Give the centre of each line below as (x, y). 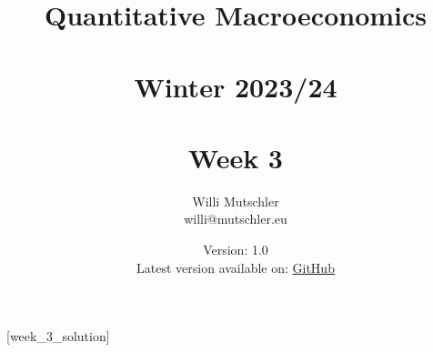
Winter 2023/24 (236, 86)
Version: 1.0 (236, 250)
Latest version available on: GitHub (236, 267)
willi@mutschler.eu (236, 219)
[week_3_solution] (58, 336)
